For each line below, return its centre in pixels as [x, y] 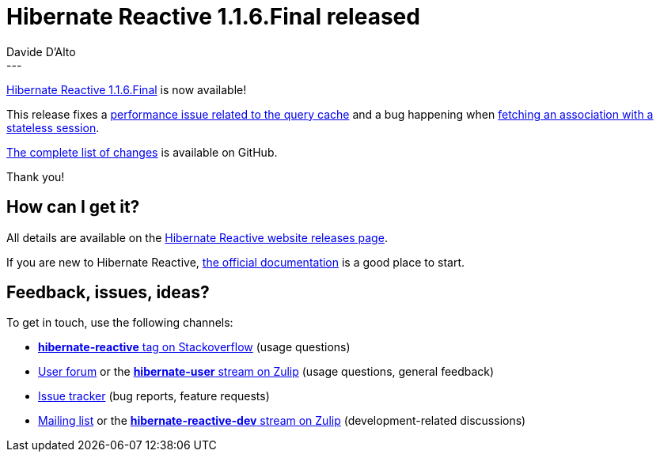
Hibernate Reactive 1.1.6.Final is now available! [127, 89]
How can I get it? [73, 207]
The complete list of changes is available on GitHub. [142, 152]
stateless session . [53, 127]
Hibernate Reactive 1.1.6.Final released [213, 17]
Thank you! [36, 176]
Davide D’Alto [41, 51]
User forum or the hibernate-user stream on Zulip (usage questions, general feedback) [266, 372]
